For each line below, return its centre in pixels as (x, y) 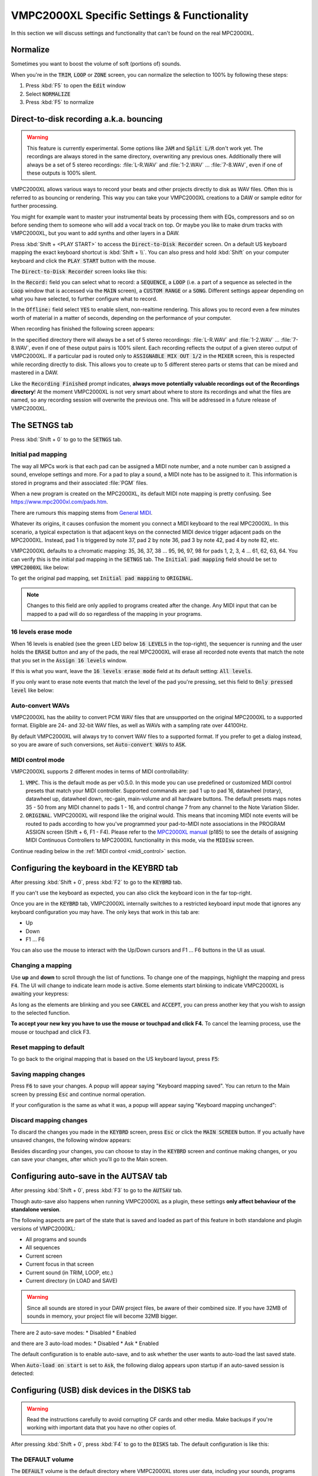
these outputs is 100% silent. (62, 173)
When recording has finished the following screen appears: (83, 329)
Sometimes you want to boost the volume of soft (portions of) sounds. (96, 64)
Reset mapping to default (48, 1047)
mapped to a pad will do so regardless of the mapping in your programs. (115, 613)
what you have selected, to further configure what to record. (84, 299)
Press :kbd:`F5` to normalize (60, 102)
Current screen (44, 1256)
